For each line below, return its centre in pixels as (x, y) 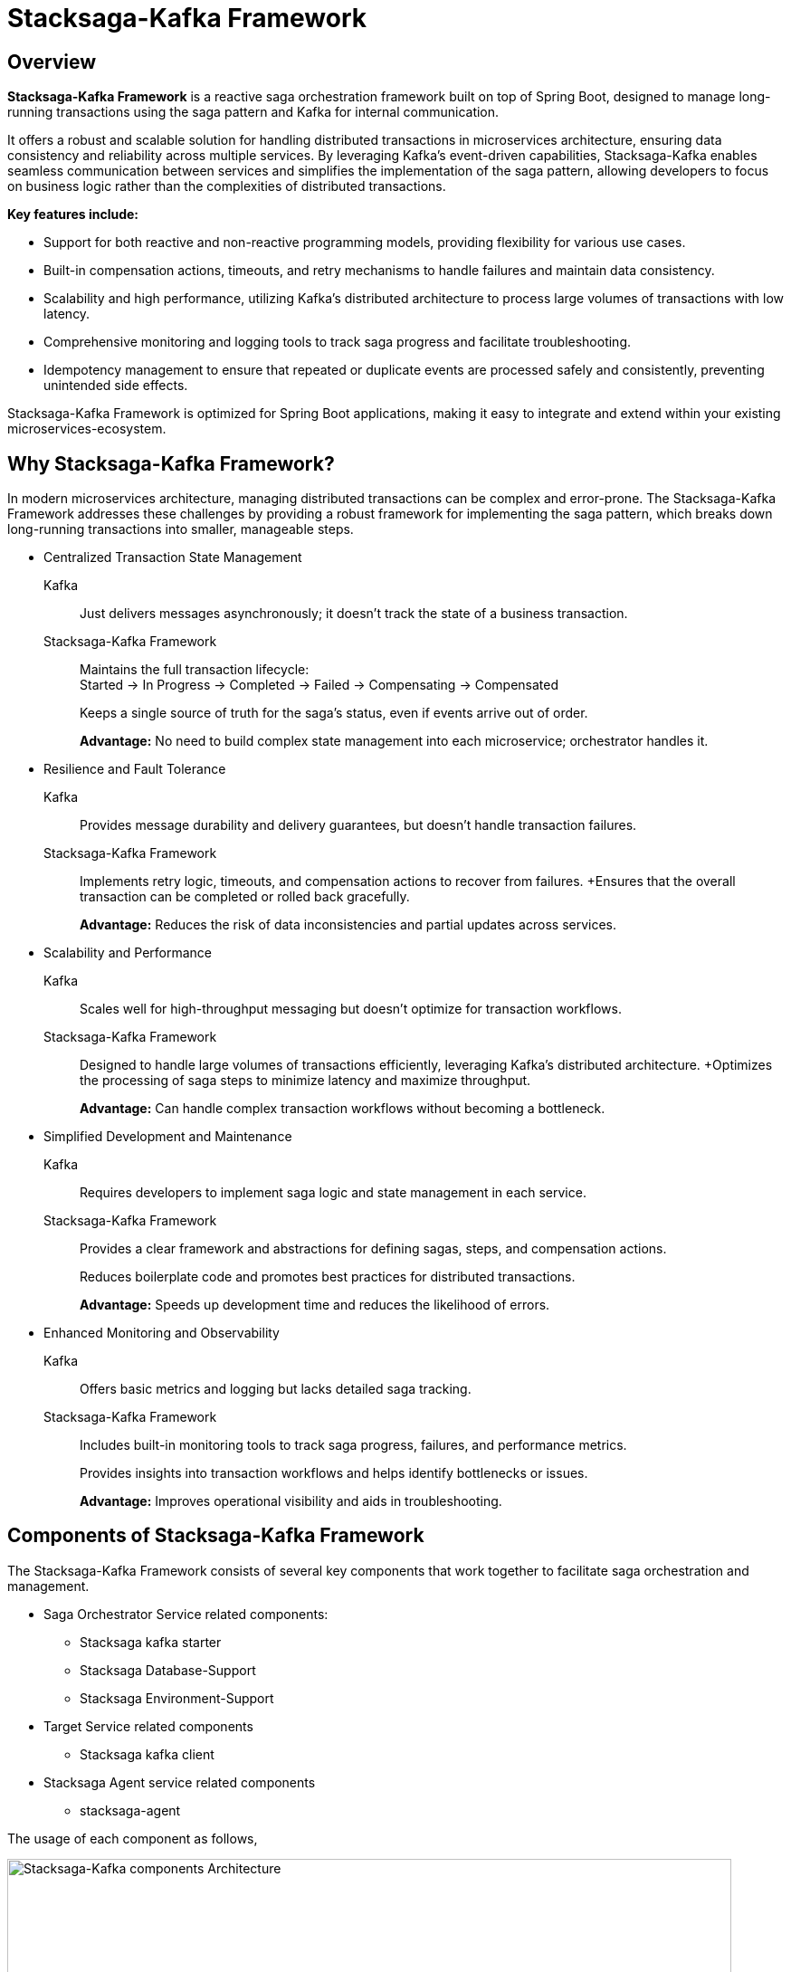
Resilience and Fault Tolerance (135, 769)
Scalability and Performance (128, 953)
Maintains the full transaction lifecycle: (195, 670)
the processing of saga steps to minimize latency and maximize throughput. (305, 1081)
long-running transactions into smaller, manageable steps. (181, 529)
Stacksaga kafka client (147, 1754)
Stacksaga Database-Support (168, 1670)
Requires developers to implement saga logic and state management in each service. (333, 1193)
